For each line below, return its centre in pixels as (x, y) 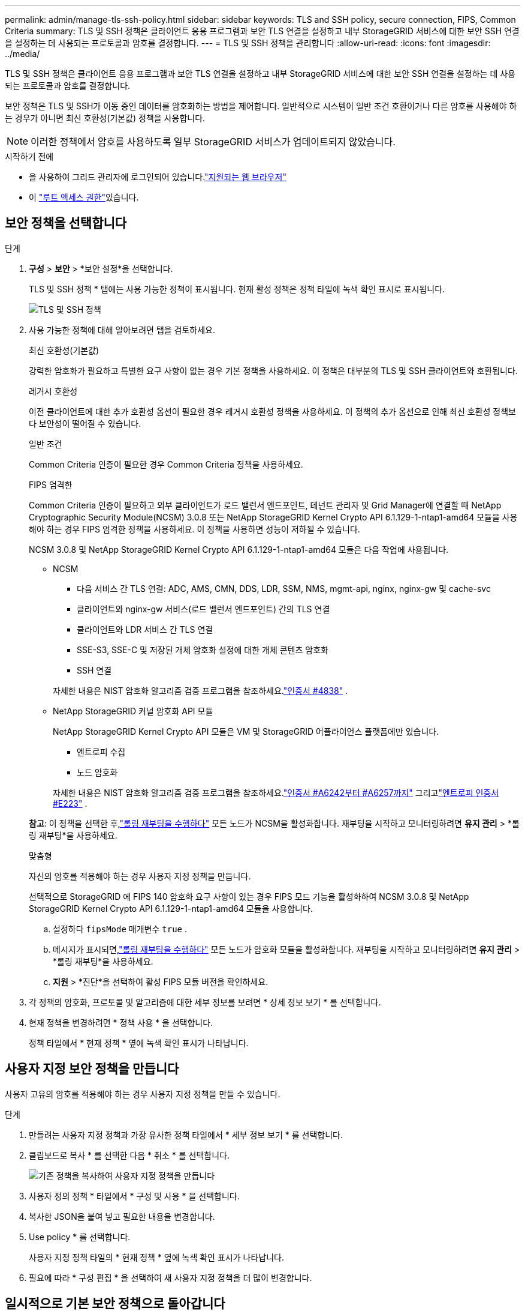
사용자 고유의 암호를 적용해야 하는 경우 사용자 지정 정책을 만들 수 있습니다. (143, 1094)
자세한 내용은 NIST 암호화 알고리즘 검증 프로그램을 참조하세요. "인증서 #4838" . (200, 690)
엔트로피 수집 (101, 752)
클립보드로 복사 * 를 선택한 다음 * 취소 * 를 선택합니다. (129, 1155)
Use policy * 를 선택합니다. (80, 1237)
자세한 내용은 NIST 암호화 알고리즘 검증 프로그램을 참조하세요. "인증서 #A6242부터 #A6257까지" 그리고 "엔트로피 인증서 (276, 792)
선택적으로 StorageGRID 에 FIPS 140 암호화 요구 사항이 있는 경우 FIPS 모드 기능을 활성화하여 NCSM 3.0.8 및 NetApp (249, 896)
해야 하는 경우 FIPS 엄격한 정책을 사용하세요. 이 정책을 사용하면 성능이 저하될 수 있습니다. (194, 529)
